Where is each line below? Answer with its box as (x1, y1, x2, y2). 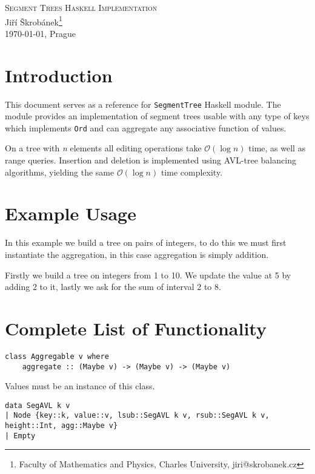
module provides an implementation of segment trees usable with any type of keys (5, 110, 310, 122)
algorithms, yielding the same (5, 165, 114, 178)
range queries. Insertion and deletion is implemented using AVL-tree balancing (5, 154, 296, 166)
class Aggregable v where (5, 352, 109, 361)
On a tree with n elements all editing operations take (5, 142, 202, 154)
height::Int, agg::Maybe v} (5, 421, 118, 430)
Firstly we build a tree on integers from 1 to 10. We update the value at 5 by (5, 268, 291, 281)
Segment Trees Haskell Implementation (5, 1, 157, 13)
